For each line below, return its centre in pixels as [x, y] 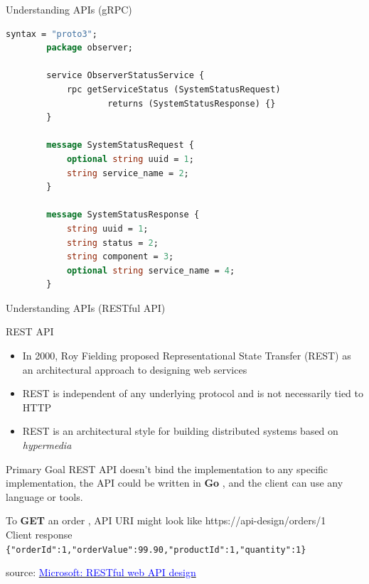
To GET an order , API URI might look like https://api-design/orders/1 [166, 520]
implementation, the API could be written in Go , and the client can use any [175, 483]
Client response [39, 534]
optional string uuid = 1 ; [130, 159]
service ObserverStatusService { [125, 76]
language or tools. [44, 496]
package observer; [90, 48]
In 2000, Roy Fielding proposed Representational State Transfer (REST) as [187, 356]
